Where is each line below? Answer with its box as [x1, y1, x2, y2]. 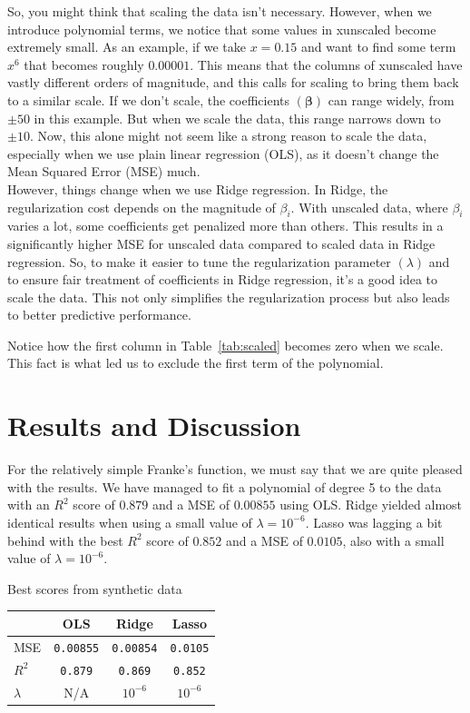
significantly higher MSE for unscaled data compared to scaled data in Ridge [7, 233, 436, 253]
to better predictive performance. [7, 305, 191, 324]
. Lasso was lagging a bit [305, 512, 443, 531]
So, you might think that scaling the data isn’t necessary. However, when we [7, 2, 432, 20]
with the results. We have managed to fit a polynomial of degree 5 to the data [7, 477, 442, 496]
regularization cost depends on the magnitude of [7, 197, 276, 216]
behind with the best [7, 530, 123, 550]
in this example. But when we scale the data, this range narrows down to [34, 108, 441, 127]
